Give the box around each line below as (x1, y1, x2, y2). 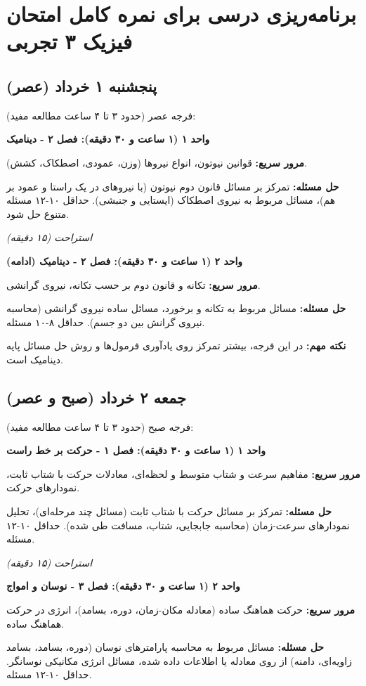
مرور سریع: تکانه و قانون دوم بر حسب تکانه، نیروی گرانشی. (6, 277, 261, 292)
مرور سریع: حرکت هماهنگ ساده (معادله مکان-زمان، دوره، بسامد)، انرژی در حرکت (6, 602, 355, 617)
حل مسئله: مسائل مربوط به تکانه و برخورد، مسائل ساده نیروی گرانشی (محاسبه (6, 301, 346, 316)
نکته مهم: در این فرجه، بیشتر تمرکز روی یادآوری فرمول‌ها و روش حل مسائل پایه (6, 338, 346, 353)
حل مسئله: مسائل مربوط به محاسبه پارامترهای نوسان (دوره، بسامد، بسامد (6, 640, 324, 654)
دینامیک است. (6, 351, 63, 366)
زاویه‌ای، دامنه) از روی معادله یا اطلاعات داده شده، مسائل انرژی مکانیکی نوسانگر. (6, 653, 352, 668)
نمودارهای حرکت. (6, 480, 80, 495)
